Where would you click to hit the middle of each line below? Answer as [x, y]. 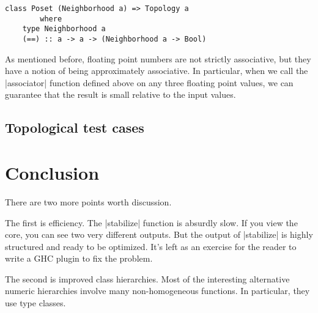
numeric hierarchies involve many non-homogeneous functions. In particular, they [157, 291]
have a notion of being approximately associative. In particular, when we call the [157, 71]
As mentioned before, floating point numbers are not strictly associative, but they [158, 58]
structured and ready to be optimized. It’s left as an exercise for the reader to [151, 246]
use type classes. [35, 303]
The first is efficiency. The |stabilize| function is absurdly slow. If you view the [151, 222]
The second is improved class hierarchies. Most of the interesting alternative [147, 278]
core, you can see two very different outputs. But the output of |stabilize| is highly [159, 234]
